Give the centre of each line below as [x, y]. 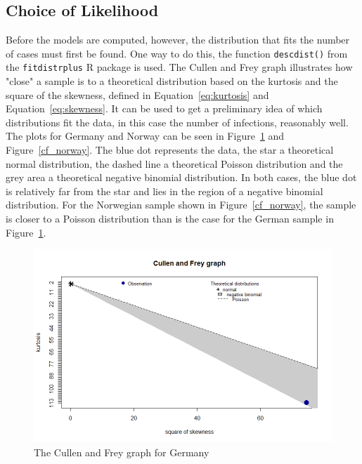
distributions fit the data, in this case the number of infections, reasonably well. [177, 122]
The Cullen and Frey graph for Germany [122, 452]
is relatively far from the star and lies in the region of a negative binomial [164, 191]
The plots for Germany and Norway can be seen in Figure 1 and [145, 136]
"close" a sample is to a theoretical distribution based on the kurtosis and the [172, 81]
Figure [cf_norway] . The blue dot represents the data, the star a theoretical [170, 150]
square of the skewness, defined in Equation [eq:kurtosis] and [137, 94]
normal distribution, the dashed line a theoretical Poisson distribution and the [174, 163]
